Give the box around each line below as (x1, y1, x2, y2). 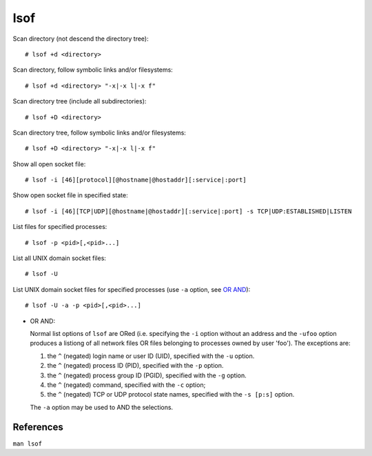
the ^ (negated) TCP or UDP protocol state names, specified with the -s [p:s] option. (47, 390, 295, 399)
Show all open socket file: (12, 159, 86, 168)
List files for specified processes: (12, 223, 107, 231)
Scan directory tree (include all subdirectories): (12, 97, 147, 106)
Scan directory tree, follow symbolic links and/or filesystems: (12, 128, 186, 137)
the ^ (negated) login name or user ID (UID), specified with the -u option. (47, 352, 255, 360)
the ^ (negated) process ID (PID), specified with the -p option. (47, 361, 224, 370)
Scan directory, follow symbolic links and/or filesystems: (12, 66, 174, 74)
